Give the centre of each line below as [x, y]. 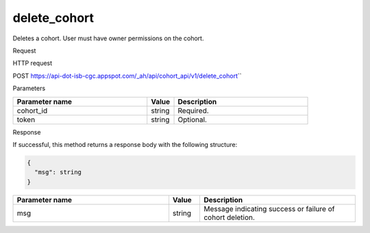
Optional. [192, 120]
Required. [193, 111]
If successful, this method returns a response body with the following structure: [125, 144]
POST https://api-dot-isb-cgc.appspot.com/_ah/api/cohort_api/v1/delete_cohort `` [127, 76]
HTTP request [33, 63]
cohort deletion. [229, 217]
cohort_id [32, 111]
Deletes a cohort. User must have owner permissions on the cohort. [108, 38]
